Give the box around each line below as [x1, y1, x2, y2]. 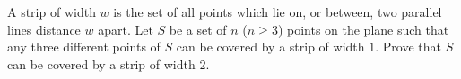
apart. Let [98, 20, 153, 38]
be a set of [169, 20, 227, 38]
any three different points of [7, 37, 161, 56]
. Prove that [375, 37, 441, 56]
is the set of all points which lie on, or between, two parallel [113, 3, 442, 20]
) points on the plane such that [277, 20, 449, 38]
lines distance [7, 20, 81, 38]
